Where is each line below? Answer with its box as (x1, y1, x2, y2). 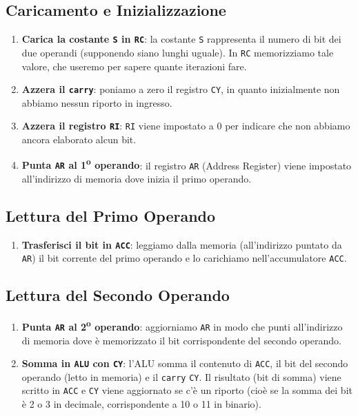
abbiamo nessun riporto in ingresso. (21, 95, 172, 110)
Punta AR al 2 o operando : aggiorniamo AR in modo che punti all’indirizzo (21, 318, 343, 333)
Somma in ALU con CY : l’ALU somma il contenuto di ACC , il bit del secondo (21, 356, 348, 371)
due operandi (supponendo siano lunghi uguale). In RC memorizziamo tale (21, 45, 334, 59)
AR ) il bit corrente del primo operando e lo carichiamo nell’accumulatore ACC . (21, 251, 347, 265)
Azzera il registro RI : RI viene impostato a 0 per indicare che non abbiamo (21, 118, 350, 133)
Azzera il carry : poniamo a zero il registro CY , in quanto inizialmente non (21, 82, 340, 96)
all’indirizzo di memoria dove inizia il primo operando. (21, 171, 252, 185)
